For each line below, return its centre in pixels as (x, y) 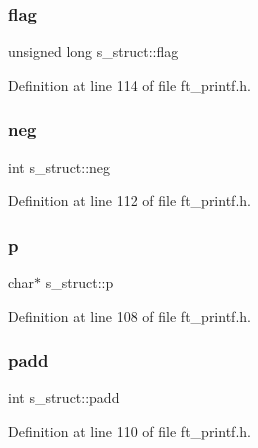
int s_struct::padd (64, 397)
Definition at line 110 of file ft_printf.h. (129, 431)
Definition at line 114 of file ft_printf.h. (129, 84)
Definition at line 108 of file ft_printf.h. (129, 315)
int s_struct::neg (59, 166)
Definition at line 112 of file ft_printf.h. (129, 200)
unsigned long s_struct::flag (93, 51)
